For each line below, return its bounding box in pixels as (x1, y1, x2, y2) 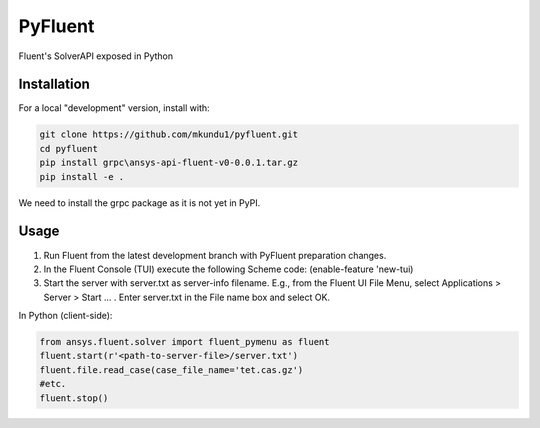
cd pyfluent (39, 143, 99, 154)
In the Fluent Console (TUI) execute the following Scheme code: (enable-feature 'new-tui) (43, 263, 414, 275)
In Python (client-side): (18, 310, 113, 322)
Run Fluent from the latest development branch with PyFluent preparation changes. (43, 249, 387, 261)
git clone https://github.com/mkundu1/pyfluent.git (39, 129, 299, 140)
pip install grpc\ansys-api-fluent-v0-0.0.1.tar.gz (39, 157, 299, 169)
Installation (18, 76, 90, 93)
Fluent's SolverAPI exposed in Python (18, 50, 174, 62)
